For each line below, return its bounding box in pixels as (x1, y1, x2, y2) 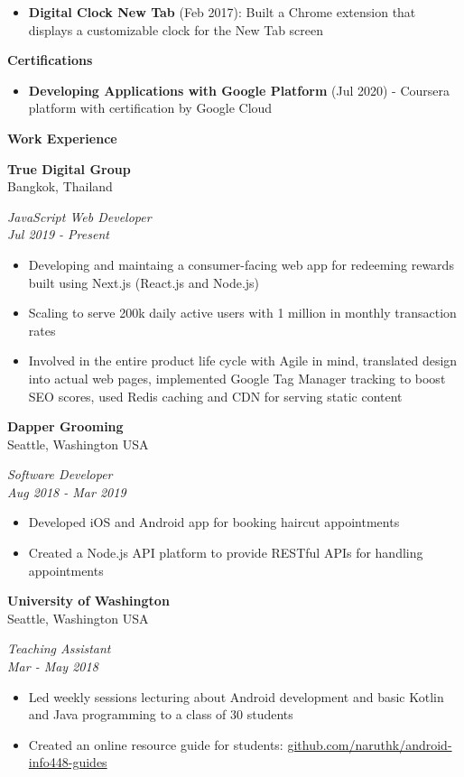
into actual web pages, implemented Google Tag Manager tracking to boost (28, 368, 446, 387)
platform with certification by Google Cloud (28, 98, 273, 117)
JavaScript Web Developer (7, 207, 152, 226)
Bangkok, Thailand (7, 177, 113, 196)
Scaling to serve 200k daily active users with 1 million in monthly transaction (28, 303, 457, 322)
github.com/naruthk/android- (287, 735, 452, 754)
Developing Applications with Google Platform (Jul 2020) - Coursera (28, 80, 450, 99)
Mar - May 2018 (7, 657, 98, 676)
